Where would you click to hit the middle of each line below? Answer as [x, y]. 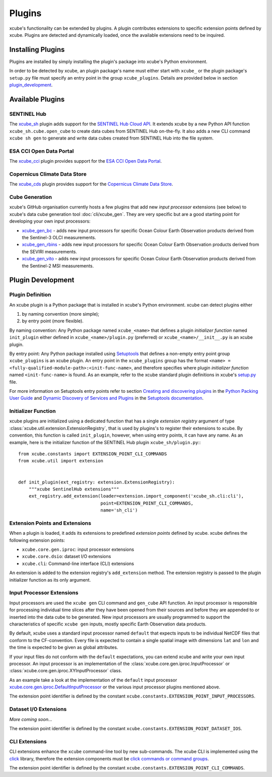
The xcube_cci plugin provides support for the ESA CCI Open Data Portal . [86, 161]
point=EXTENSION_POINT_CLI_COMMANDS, [147, 503]
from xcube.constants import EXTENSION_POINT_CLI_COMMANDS [93, 454]
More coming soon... [31, 719]
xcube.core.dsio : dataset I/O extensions [66, 556]
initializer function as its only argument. [50, 580]
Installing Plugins [37, 50]
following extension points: [37, 540]
